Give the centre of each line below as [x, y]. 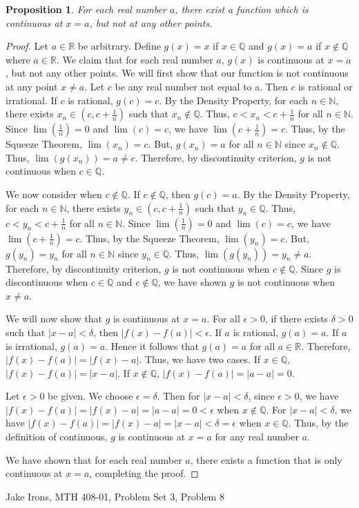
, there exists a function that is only [266, 459]
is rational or [326, 86]
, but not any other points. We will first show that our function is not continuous [177, 73]
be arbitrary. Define [119, 46]
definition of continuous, [57, 437]
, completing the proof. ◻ [144, 473]
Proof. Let [27, 46]
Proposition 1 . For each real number [86, 9]
